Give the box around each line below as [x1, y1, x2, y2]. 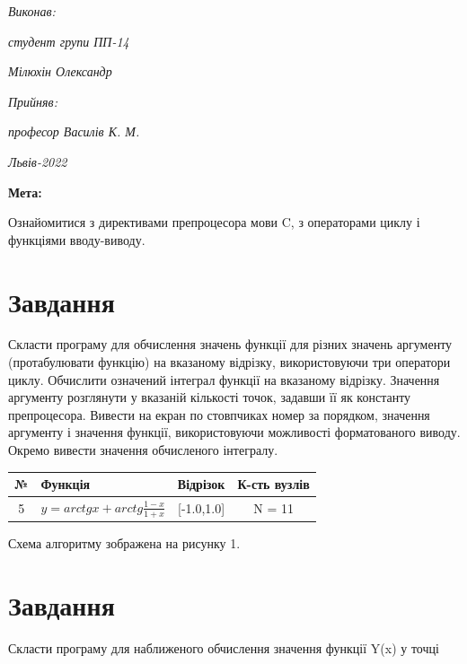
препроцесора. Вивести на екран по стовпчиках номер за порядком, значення [8, 405, 430, 424]
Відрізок [177, 475, 225, 494]
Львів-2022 [8, 152, 67, 170]
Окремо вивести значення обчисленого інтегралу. [8, 441, 278, 459]
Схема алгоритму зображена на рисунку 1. [8, 534, 241, 553]
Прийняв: [8, 92, 57, 110]
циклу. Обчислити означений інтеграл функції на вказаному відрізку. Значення [8, 370, 440, 389]
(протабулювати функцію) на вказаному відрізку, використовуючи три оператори [8, 353, 451, 371]
